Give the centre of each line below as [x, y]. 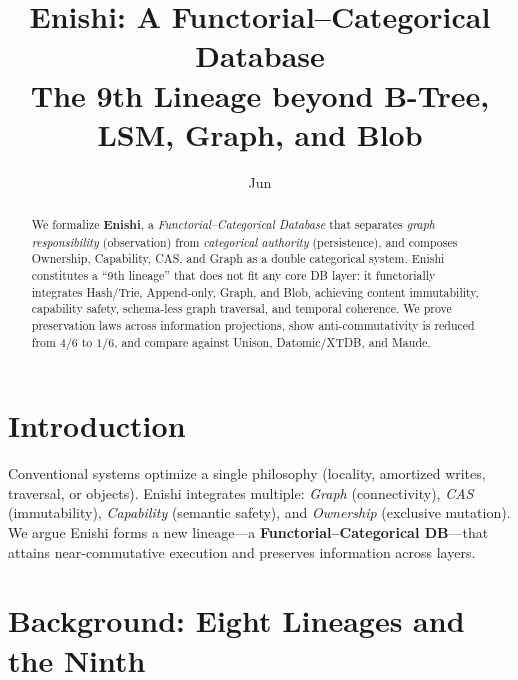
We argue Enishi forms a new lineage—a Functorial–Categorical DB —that [248, 532]
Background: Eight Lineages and [236, 620]
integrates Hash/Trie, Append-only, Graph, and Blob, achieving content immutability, [255, 291]
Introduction [97, 425]
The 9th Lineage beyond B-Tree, [260, 94]
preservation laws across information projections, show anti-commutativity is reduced [253, 325]
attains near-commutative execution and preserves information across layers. [242, 551]
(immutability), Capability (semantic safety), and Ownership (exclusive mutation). [259, 512]
